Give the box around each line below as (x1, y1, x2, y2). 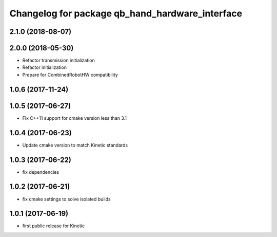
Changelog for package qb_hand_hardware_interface (9, 8, 243, 19)
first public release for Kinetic (22, 223, 85, 229)
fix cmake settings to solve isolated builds (22, 196, 111, 202)
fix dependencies (22, 169, 59, 175)
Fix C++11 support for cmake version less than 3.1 (22, 115, 127, 121)
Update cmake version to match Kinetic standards (22, 142, 128, 148)
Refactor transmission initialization (22, 57, 95, 64)
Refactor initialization (22, 64, 67, 70)
